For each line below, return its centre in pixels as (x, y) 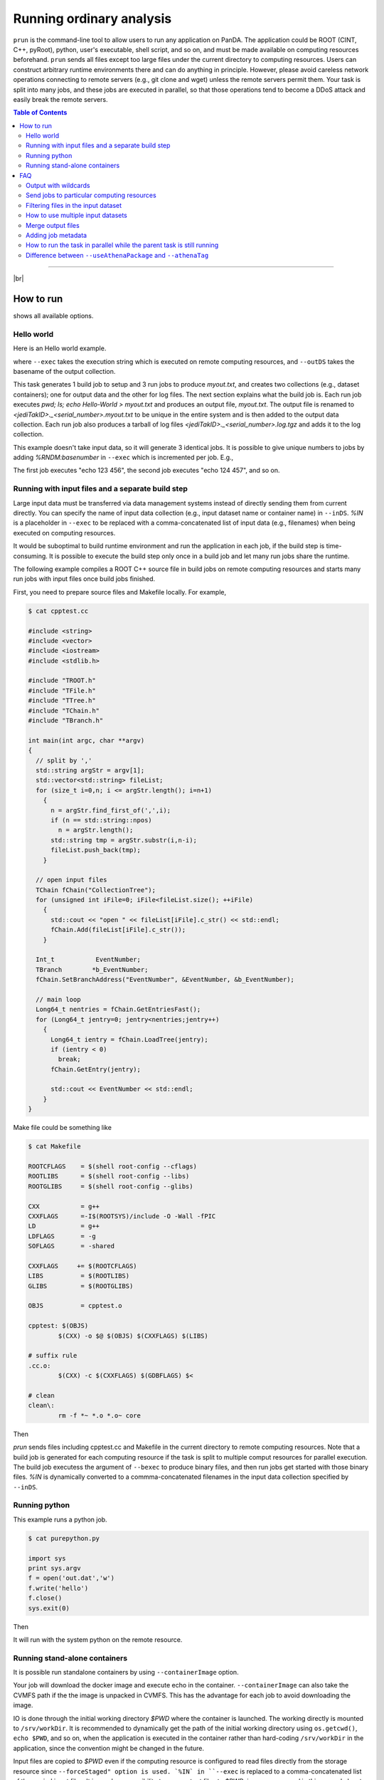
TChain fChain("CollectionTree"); (96, 890)
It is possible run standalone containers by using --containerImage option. (126, 1672)
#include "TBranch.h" (66, 721)
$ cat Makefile (54, 1147)
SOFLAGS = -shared (71, 1246)
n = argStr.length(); (96, 830)
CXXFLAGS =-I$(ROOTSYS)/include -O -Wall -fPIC (122, 1216)
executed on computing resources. (64, 533)
